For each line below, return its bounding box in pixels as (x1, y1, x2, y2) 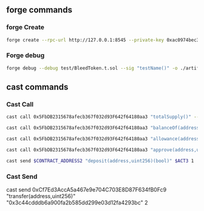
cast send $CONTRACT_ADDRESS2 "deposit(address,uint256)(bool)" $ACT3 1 (6, 157, 194, 164)
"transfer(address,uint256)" (6, 193, 76, 200)
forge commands (6, 5, 73, 15)
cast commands (6, 82, 69, 92)
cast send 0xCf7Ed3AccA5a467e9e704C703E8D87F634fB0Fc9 (6, 186, 167, 193)
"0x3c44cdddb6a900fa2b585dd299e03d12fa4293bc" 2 (6, 199, 148, 206)
